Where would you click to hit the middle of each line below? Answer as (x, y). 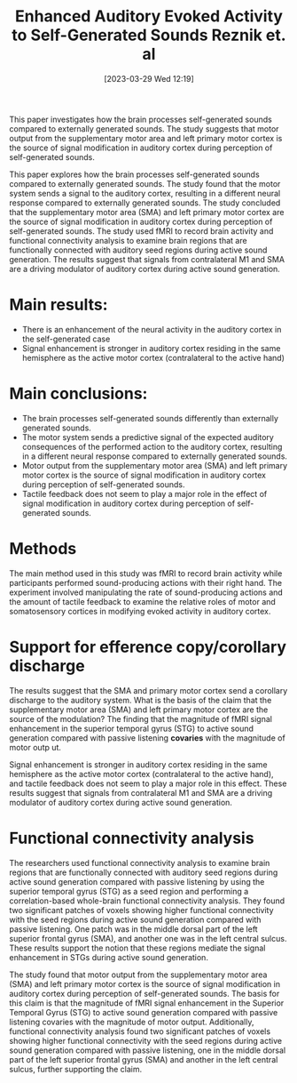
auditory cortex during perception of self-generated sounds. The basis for (145, 993)
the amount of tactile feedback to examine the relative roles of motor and (143, 601)
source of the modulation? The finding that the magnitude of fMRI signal (141, 718)
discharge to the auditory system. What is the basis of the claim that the (141, 700)
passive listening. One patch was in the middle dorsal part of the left (134, 929)
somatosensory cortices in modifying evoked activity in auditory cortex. (140, 611)
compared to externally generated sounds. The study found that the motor (145, 183)
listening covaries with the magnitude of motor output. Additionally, (132, 1022)
